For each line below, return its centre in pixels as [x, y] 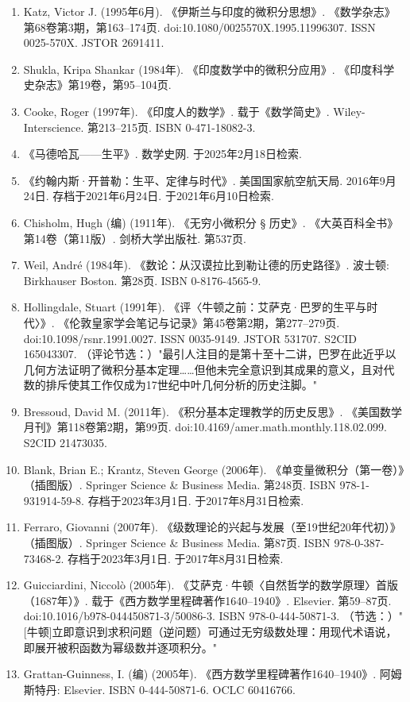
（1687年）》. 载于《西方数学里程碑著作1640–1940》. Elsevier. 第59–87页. [207, 600]
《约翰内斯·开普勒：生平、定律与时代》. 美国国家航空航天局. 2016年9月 [210, 180]
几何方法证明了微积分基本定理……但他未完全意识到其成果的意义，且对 [203, 369]
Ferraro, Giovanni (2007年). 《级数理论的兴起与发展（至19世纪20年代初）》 [212, 527]
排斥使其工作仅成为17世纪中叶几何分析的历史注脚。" [182, 385]
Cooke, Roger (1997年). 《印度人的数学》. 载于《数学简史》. [176, 111]
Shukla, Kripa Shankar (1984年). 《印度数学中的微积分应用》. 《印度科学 [209, 69]
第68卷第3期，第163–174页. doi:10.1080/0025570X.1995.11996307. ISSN [199, 27]
